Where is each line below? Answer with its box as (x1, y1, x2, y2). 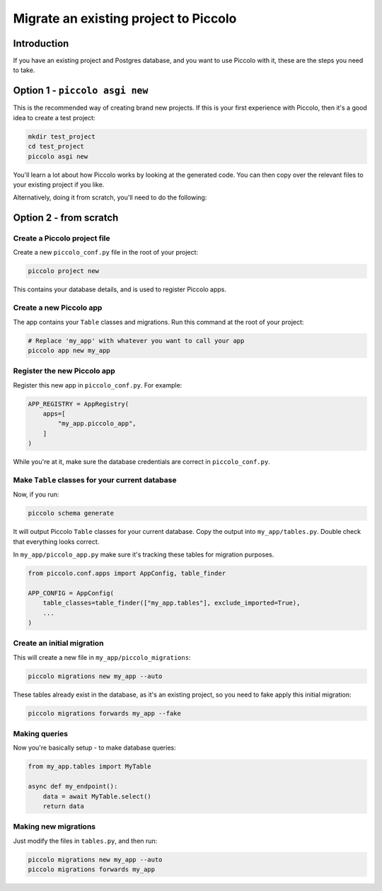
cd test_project (28, 142, 85, 151)
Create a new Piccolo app (13, 303, 103, 313)
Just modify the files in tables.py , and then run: (13, 837, 158, 845)
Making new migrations (13, 822, 95, 832)
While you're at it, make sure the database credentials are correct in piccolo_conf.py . (13, 458, 270, 466)
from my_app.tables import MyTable (28, 762, 151, 771)
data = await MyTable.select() (42, 792, 151, 800)
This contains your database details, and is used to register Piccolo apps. (13, 285, 226, 293)
